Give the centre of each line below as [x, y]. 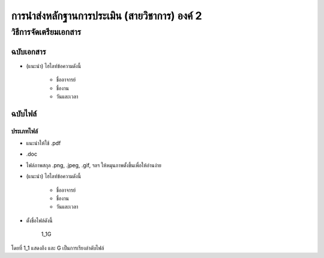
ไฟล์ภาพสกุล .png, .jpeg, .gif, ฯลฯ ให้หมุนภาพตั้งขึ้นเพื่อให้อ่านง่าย [94, 165]
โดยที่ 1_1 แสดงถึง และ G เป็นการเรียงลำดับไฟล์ [58, 248]
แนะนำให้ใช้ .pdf [43, 143]
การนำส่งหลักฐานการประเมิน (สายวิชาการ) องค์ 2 [106, 16]
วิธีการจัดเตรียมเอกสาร [46, 32]
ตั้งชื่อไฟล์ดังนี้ [40, 220]
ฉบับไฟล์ [24, 113]
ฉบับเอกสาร [28, 51]
